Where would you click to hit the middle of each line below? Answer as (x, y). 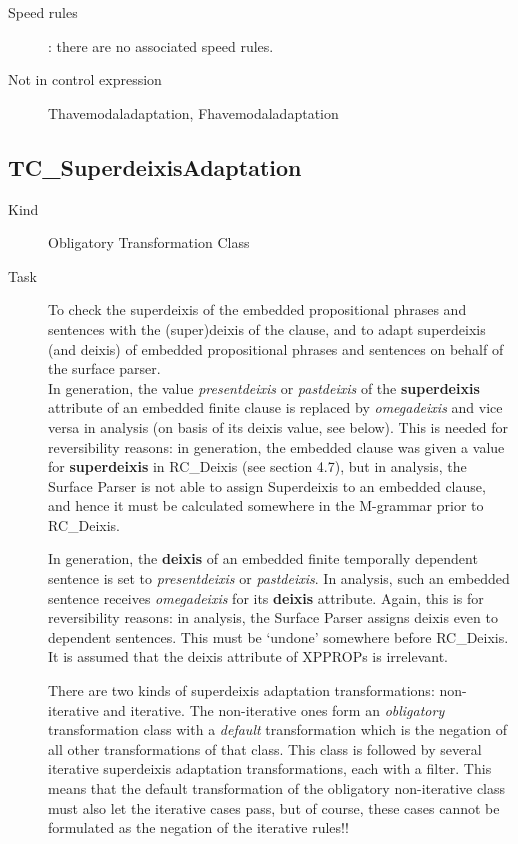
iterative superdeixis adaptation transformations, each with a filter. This (270, 768)
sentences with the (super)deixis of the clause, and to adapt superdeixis (267, 328)
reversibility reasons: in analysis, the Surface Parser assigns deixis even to (273, 617)
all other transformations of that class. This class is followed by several (265, 748)
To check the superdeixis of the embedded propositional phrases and (257, 309)
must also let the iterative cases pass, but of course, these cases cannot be (274, 807)
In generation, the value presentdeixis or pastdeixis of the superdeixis (264, 387)
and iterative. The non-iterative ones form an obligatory (274, 709)
